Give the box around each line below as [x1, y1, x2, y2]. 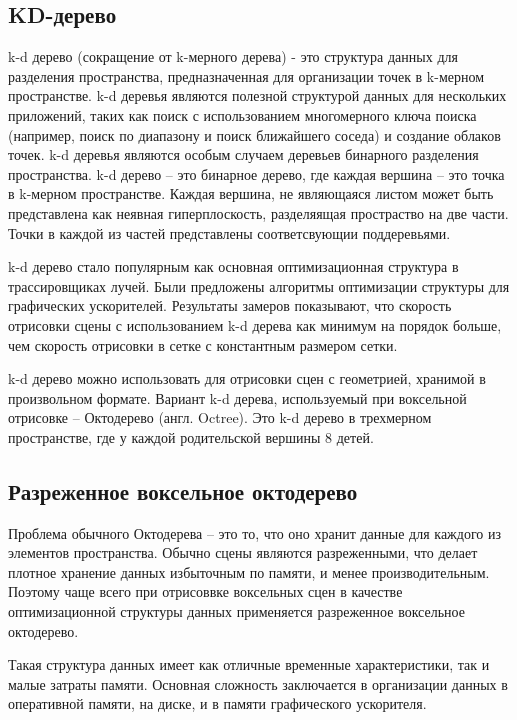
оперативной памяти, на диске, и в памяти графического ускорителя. [8, 693, 427, 714]
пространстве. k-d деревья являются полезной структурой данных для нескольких [8, 85, 507, 106]
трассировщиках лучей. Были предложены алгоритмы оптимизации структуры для [8, 275, 510, 296]
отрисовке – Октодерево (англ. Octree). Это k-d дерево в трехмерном [8, 407, 432, 428]
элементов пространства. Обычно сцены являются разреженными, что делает [8, 542, 478, 563]
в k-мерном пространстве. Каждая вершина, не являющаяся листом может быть [8, 183, 494, 204]
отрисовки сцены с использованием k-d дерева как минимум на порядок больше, [8, 314, 502, 335]
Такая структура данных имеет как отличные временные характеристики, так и [8, 654, 490, 675]
